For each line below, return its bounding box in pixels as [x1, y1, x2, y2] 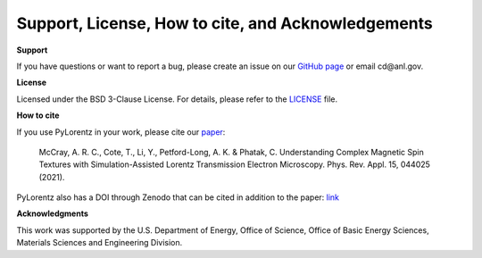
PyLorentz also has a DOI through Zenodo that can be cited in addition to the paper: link [16, 192, 339, 203]
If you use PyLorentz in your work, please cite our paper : [16, 126, 226, 137]
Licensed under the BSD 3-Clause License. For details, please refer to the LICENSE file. [16, 94, 338, 104]
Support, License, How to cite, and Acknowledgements [16, 13, 433, 33]
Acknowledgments [16, 208, 89, 219]
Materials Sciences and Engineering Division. [16, 237, 183, 248]
